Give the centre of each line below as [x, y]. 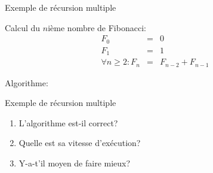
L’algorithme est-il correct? [68, 122]
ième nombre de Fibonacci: [97, 27]
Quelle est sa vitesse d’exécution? [80, 143]
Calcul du [23, 27]
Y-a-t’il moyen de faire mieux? [75, 163]
